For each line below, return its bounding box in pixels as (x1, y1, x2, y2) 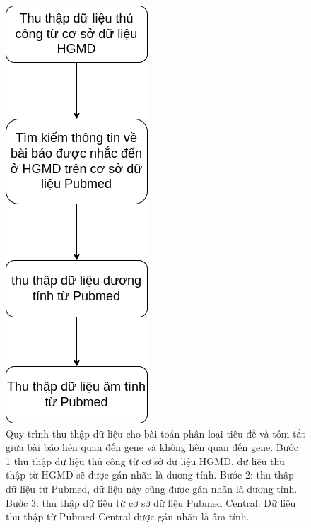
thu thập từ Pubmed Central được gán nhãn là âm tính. (6, 509, 250, 524)
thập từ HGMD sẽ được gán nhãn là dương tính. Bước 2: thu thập (6, 467, 294, 482)
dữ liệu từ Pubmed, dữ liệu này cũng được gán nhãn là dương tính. (6, 481, 298, 495)
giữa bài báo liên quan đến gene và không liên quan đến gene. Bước (6, 440, 298, 454)
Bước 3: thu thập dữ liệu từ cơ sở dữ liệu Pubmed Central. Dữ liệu (6, 495, 296, 510)
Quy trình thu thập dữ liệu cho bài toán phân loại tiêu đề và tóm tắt (6, 426, 305, 440)
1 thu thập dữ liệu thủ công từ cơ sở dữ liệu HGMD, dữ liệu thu (6, 453, 285, 468)
